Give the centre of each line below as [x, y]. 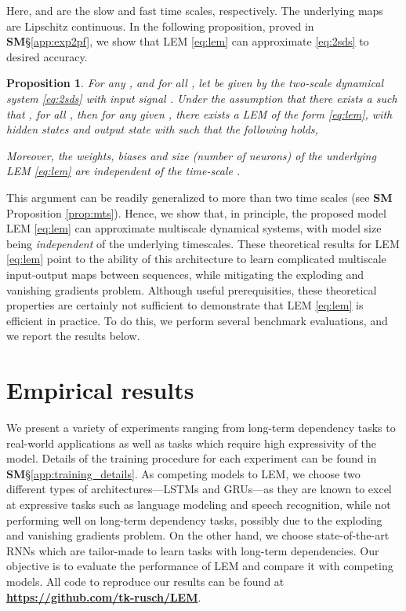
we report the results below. [73, 336]
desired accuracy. [47, 56]
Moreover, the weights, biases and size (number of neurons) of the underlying [191, 155]
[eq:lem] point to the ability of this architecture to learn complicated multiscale [196, 259]
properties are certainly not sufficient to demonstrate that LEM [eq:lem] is [185, 305]
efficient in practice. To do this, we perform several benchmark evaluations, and [197, 320]
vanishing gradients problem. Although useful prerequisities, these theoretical [192, 289]
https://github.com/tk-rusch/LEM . [104, 596]
